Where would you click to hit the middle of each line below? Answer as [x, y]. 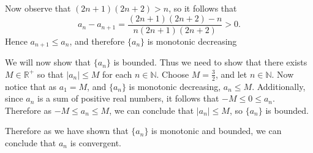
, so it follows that [203, 8]
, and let [231, 74]
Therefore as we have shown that [67, 131]
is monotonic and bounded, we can [217, 131]
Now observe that [38, 8]
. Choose [173, 74]
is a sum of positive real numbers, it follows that [128, 98]
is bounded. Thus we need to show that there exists [210, 62]
